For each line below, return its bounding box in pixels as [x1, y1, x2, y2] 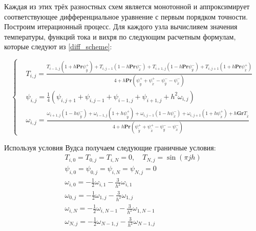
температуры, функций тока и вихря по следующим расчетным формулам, [4, 31, 236, 42]
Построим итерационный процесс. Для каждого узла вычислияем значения [4, 21, 238, 32]
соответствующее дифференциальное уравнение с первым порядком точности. [4, 11, 248, 22]
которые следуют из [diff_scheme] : [4, 41, 112, 52]
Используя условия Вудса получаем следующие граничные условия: [4, 142, 216, 152]
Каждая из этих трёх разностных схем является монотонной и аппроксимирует [4, 1, 250, 11]
